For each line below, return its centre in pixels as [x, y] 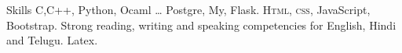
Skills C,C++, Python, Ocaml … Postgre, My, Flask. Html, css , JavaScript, [188, 9]
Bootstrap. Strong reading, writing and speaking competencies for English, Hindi [201, 25]
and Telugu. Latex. [52, 40]
